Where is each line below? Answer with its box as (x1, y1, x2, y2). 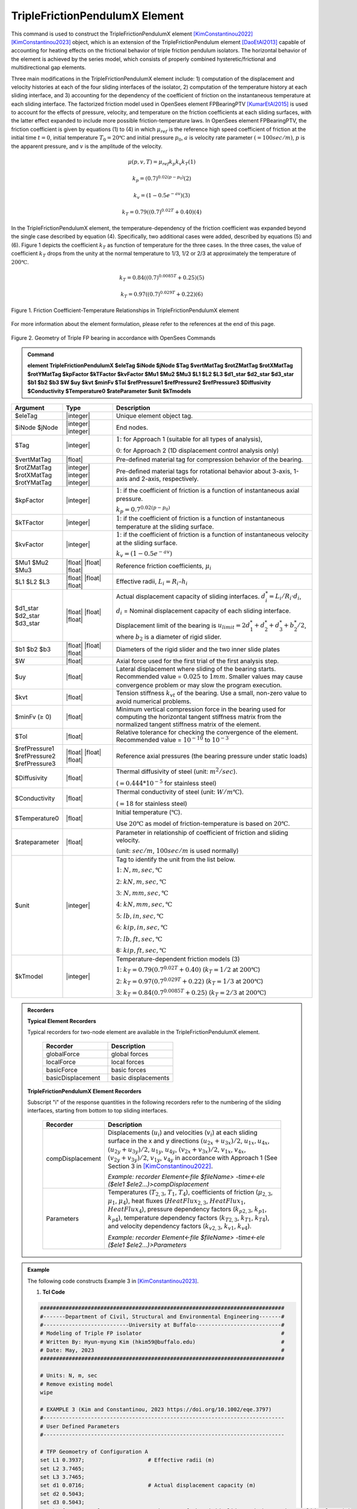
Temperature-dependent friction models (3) (116, 955, 240, 963)
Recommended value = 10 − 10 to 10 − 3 (116, 735, 229, 744)
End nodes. (116, 423, 149, 432)
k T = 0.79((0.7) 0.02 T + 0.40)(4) (122, 208, 202, 217)
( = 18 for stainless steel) (116, 799, 188, 808)
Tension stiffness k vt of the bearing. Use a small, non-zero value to (116, 689, 307, 698)
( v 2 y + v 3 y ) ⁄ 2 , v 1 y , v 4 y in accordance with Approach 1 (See (107, 1153, 278, 1163)
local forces (111, 1058, 144, 1066)
